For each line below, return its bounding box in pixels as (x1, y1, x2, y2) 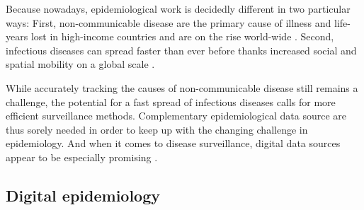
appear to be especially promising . (6, 149, 158, 164)
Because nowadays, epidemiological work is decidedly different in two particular (6, 1, 351, 16)
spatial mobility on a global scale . (6, 57, 155, 71)
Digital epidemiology (6, 184, 161, 206)
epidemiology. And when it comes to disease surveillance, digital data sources (6, 136, 341, 151)
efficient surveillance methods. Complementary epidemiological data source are (6, 108, 347, 123)
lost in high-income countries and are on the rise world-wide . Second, (30, 29, 334, 44)
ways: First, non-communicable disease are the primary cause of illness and (6, 15, 331, 30)
